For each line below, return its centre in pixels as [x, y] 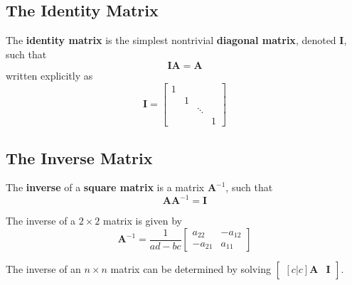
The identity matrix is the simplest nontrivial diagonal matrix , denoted [171, 40]
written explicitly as [49, 76]
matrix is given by [142, 221]
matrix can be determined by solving [191, 269]
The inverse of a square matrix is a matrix [105, 187]
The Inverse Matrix [79, 157]
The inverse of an [43, 269]
